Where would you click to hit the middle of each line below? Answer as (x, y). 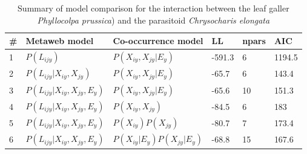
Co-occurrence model (158, 41)
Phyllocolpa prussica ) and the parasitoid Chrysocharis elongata (153, 20)
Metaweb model (60, 41)
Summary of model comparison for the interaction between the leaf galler (153, 8)
